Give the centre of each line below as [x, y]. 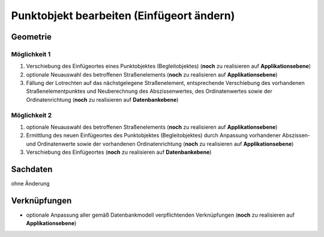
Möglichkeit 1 [31, 54]
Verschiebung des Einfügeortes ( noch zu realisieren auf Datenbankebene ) [119, 152]
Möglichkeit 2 [31, 115]
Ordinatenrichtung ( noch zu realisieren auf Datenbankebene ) [102, 99]
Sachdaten [32, 169]
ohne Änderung [31, 184]
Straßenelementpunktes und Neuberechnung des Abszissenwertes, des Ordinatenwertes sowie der [149, 91]
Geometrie [31, 37]
